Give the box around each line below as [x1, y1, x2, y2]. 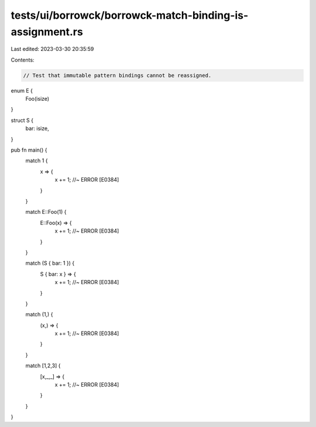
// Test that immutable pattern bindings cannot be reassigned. [23, 72, 212, 78]
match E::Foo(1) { [25, 209, 67, 216]
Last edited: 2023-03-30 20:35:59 [11, 46, 94, 53]
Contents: [11, 56, 35, 63]
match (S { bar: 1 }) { [25, 259, 75, 267]
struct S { [11, 117, 33, 124]
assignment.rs [11, 25, 83, 38]
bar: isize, [25, 125, 49, 132]
